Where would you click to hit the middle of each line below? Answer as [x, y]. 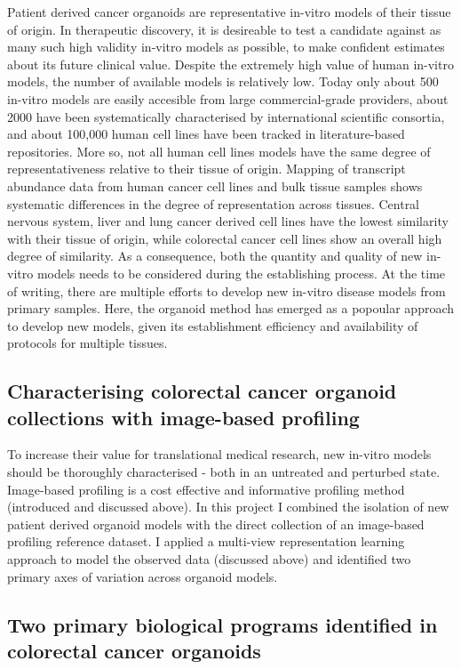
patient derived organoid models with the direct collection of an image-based [216, 524]
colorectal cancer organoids [134, 650]
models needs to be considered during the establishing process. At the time [241, 273]
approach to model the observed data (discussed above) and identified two [209, 559]
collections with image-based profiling [183, 417]
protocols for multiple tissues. [87, 343]
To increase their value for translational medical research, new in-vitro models [219, 454]
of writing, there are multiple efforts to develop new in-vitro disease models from [227, 290]
